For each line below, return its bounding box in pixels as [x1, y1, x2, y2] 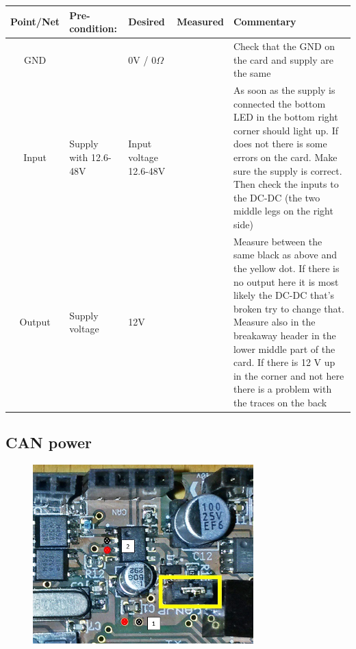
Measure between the [233, 234, 322, 248]
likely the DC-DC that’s [233, 288, 335, 302]
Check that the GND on [233, 38, 335, 53]
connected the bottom [233, 96, 326, 110]
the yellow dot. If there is [233, 260, 340, 275]
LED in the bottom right [233, 110, 338, 124]
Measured [177, 14, 224, 29]
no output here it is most [233, 274, 339, 289]
